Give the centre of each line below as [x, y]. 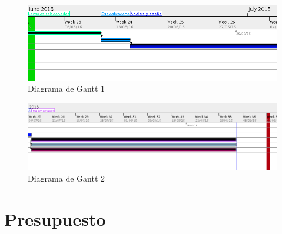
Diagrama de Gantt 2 [66, 178]
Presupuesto [55, 218]
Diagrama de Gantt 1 [66, 88]
